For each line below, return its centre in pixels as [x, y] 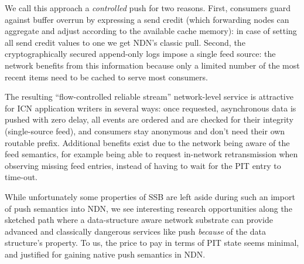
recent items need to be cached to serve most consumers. [106, 77]
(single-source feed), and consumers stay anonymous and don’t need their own [145, 131]
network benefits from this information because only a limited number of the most [152, 65]
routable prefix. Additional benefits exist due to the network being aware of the [147, 142]
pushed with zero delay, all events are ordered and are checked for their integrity [149, 119]
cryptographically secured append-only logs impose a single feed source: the [140, 54]
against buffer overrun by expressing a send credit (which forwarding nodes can [147, 19]
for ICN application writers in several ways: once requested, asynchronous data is [151, 108]
